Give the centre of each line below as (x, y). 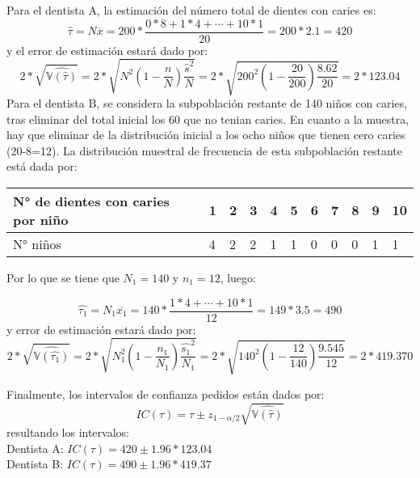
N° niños (37, 243)
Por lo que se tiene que (63, 277)
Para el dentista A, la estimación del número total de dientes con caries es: (191, 10)
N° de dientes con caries (91, 201)
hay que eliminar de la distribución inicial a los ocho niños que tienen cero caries (206, 135)
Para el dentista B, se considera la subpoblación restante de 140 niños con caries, (207, 102)
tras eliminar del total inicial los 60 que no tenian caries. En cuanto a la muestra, (208, 118)
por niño (41, 219)
